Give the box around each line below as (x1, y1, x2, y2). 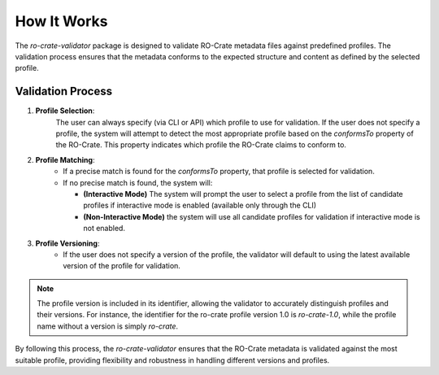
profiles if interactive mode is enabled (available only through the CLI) (83, 200, 317, 211)
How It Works (15, 12, 108, 30)
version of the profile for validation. (63, 261, 180, 271)
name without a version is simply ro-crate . (37, 321, 179, 331)
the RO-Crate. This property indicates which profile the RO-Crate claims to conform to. (55, 140, 347, 150)
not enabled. (83, 224, 126, 233)
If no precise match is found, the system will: (63, 177, 213, 187)
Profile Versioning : (35, 238, 100, 248)
